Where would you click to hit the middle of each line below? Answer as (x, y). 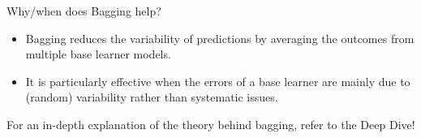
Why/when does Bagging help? (84, 11)
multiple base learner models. (98, 54)
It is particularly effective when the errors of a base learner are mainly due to (218, 81)
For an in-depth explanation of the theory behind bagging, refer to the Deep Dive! (211, 124)
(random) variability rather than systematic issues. (152, 97)
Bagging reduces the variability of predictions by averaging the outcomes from (220, 38)
